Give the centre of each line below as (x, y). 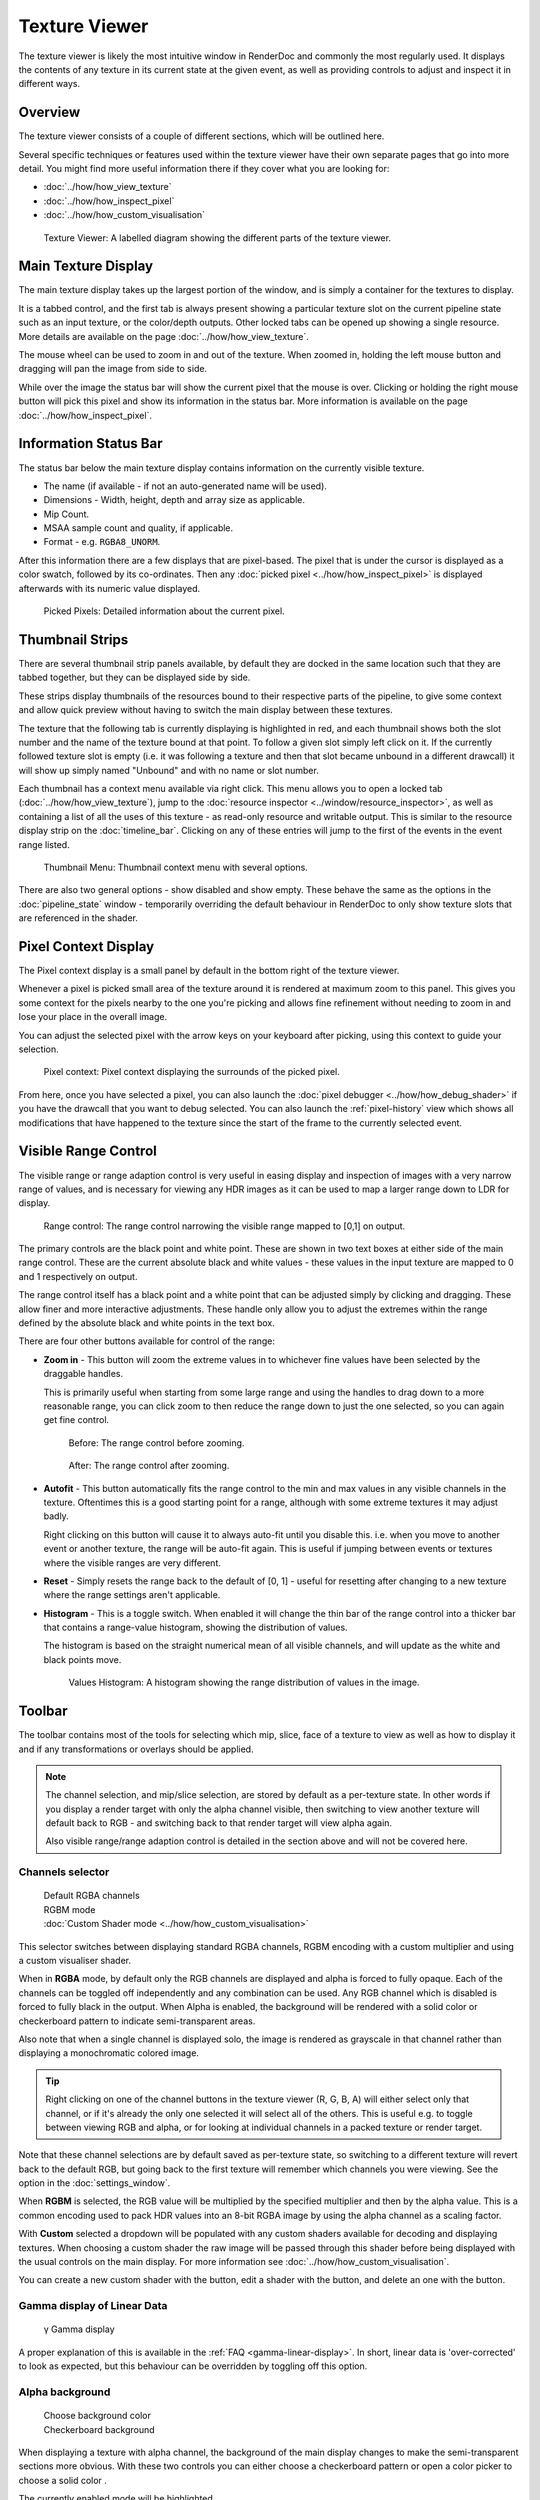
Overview (49, 112)
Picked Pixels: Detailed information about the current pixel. (164, 611)
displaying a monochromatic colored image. (109, 2053)
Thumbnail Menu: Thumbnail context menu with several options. (176, 867)
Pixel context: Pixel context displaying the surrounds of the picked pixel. (191, 1072)
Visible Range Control (87, 1151)
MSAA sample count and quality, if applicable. (138, 528)
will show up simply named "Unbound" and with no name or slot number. (168, 770)
